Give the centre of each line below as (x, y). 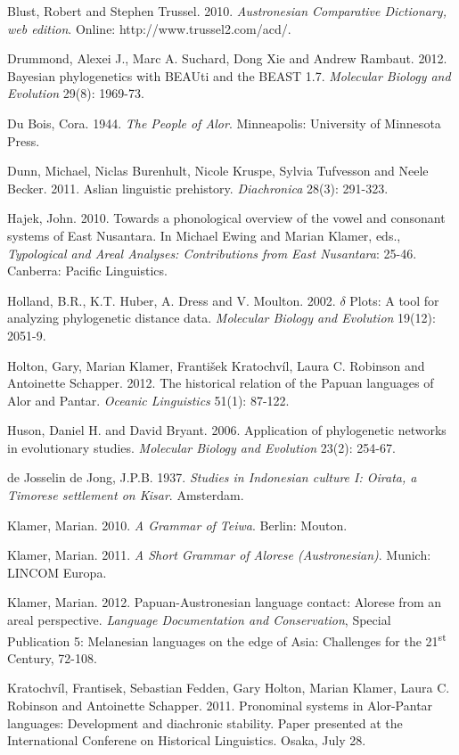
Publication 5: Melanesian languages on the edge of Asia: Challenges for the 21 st (227, 639)
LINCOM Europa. (57, 572)
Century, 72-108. (52, 657)
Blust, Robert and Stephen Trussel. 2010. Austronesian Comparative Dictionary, (227, 11)
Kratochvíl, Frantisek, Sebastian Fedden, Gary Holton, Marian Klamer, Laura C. (229, 688)
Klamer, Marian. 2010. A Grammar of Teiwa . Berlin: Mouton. (177, 525)
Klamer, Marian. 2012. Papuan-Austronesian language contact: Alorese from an (225, 602)
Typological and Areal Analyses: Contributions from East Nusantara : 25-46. (212, 253)
